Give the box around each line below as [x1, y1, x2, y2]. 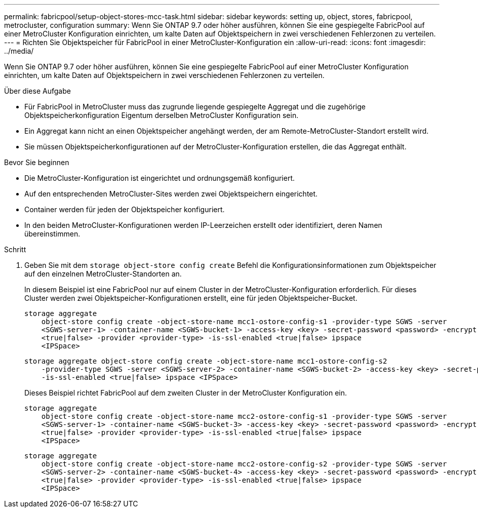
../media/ [4, 47, 34, 55]
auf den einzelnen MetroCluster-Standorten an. [24, 269, 182, 278]
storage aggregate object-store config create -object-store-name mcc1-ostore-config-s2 [24, 357, 387, 365]
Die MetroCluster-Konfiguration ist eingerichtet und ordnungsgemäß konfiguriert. [24, 174, 295, 182]
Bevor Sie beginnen [4, 158, 69, 167]
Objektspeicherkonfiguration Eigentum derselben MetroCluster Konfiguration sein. [24, 111, 299, 120]
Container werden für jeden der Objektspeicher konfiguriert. [24, 205, 225, 214]
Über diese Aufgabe [4, 87, 71, 95]
